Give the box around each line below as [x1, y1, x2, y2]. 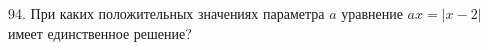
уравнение [341, 3, 403, 23]
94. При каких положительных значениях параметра [8, 3, 325, 23]
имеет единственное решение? [8, 22, 192, 43]
